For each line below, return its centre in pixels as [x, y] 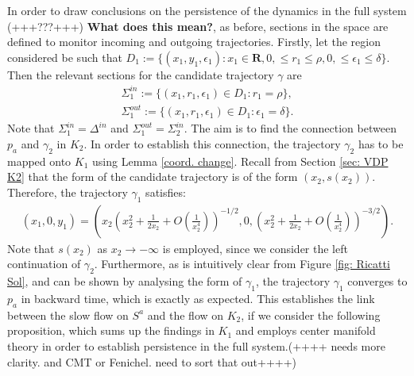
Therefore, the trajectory [68, 192]
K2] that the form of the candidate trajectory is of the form [153, 176]
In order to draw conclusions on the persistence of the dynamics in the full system [207, 10]
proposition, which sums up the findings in [111, 330]
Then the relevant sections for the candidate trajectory [141, 74]
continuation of [44, 264]
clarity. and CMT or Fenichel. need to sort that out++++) [152, 361]
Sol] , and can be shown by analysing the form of [125, 281]
